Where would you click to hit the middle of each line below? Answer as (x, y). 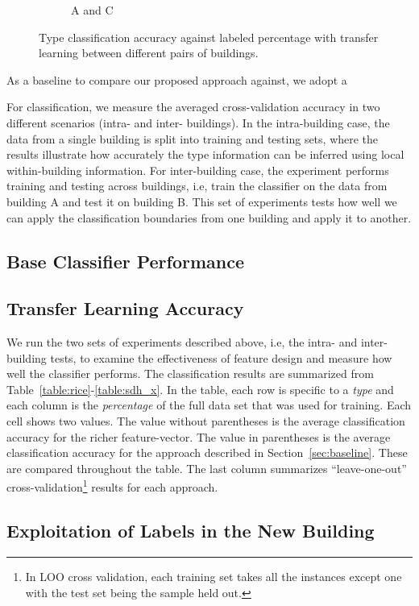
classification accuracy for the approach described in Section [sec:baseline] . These (207, 452)
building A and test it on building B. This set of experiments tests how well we (202, 201)
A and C (92, 10)
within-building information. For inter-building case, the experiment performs (198, 170)
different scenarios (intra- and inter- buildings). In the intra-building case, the (198, 122)
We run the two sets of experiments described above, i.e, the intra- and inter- (197, 342)
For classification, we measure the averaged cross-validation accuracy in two (193, 107)
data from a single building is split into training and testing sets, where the (193, 138)
